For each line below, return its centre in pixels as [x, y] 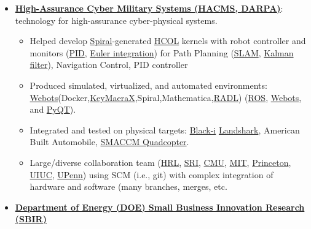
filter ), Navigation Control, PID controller [109, 65]
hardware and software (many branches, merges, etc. [128, 186]
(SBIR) [31, 219]
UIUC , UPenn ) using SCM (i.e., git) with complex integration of [152, 174]
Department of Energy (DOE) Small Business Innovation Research [160, 207]
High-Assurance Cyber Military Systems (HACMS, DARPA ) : [149, 8]
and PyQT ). [53, 109]
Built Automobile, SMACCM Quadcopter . [109, 142]
